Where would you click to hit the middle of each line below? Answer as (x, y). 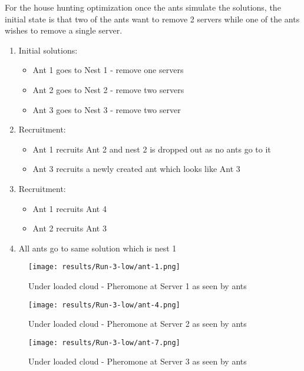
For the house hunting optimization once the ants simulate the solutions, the (143, 7)
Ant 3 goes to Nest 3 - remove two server (107, 109)
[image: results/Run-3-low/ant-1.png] (104, 267)
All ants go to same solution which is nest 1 (98, 248)
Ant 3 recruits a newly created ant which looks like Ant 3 (136, 169)
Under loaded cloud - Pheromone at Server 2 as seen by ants (138, 324)
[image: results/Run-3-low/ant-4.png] (104, 305)
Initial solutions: (48, 50)
